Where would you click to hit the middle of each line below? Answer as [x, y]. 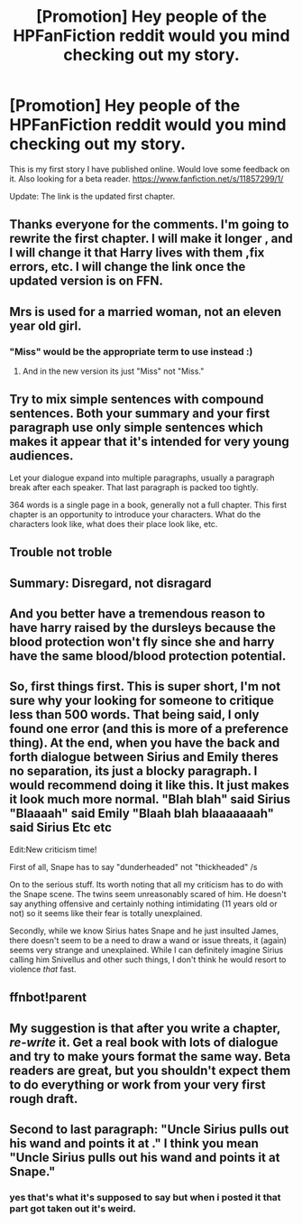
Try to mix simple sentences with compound [137, 399]
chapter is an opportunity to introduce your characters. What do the [135, 514]
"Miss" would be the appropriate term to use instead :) [131, 351]
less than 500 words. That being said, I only [134, 715]
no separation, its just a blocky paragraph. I [133, 771]
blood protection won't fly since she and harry [142, 642]
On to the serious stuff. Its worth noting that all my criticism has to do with [146, 884]
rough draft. [44, 1099]
